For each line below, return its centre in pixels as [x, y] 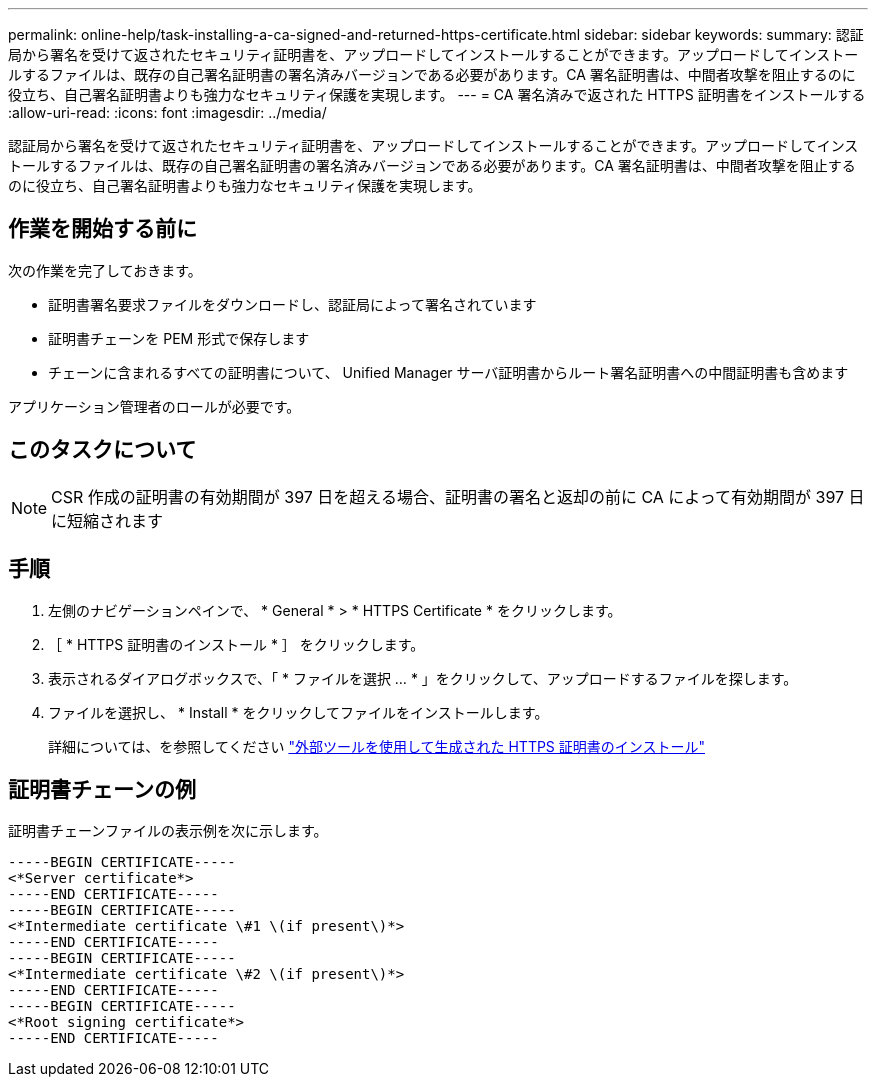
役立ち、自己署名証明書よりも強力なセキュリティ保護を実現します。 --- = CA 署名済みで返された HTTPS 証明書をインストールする [437, 94]
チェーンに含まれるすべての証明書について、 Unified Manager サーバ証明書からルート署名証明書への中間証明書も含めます [448, 372]
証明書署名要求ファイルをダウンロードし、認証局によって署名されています [292, 304]
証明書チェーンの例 [102, 789]
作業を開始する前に [102, 229]
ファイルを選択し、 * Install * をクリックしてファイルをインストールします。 [298, 712]
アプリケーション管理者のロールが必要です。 [154, 406]
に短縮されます [107, 520]
